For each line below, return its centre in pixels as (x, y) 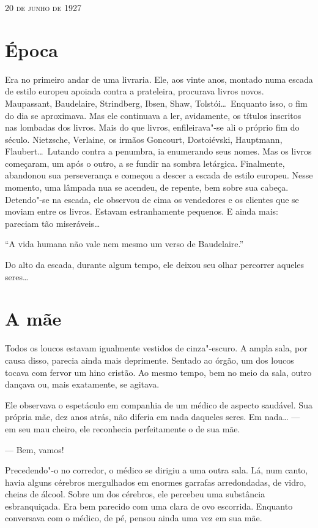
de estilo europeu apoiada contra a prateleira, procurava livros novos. (135, 91)
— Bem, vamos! (35, 449)
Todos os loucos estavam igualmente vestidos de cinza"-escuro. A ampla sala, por (156, 348)
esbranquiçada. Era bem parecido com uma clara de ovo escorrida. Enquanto (149, 506)
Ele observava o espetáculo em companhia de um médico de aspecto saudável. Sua (159, 404)
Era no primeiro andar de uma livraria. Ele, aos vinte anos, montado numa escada (159, 79)
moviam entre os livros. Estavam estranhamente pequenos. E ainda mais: (142, 211)
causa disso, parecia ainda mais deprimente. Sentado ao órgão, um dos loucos (150, 360)
